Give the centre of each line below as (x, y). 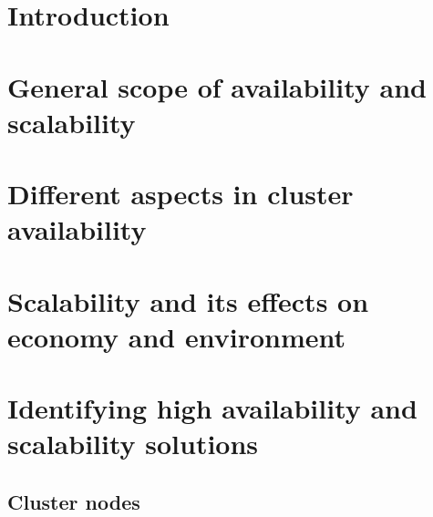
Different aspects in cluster (180, 194)
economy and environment (177, 336)
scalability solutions (133, 444)
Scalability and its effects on (188, 300)
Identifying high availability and (212, 408)
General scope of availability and (217, 86)
